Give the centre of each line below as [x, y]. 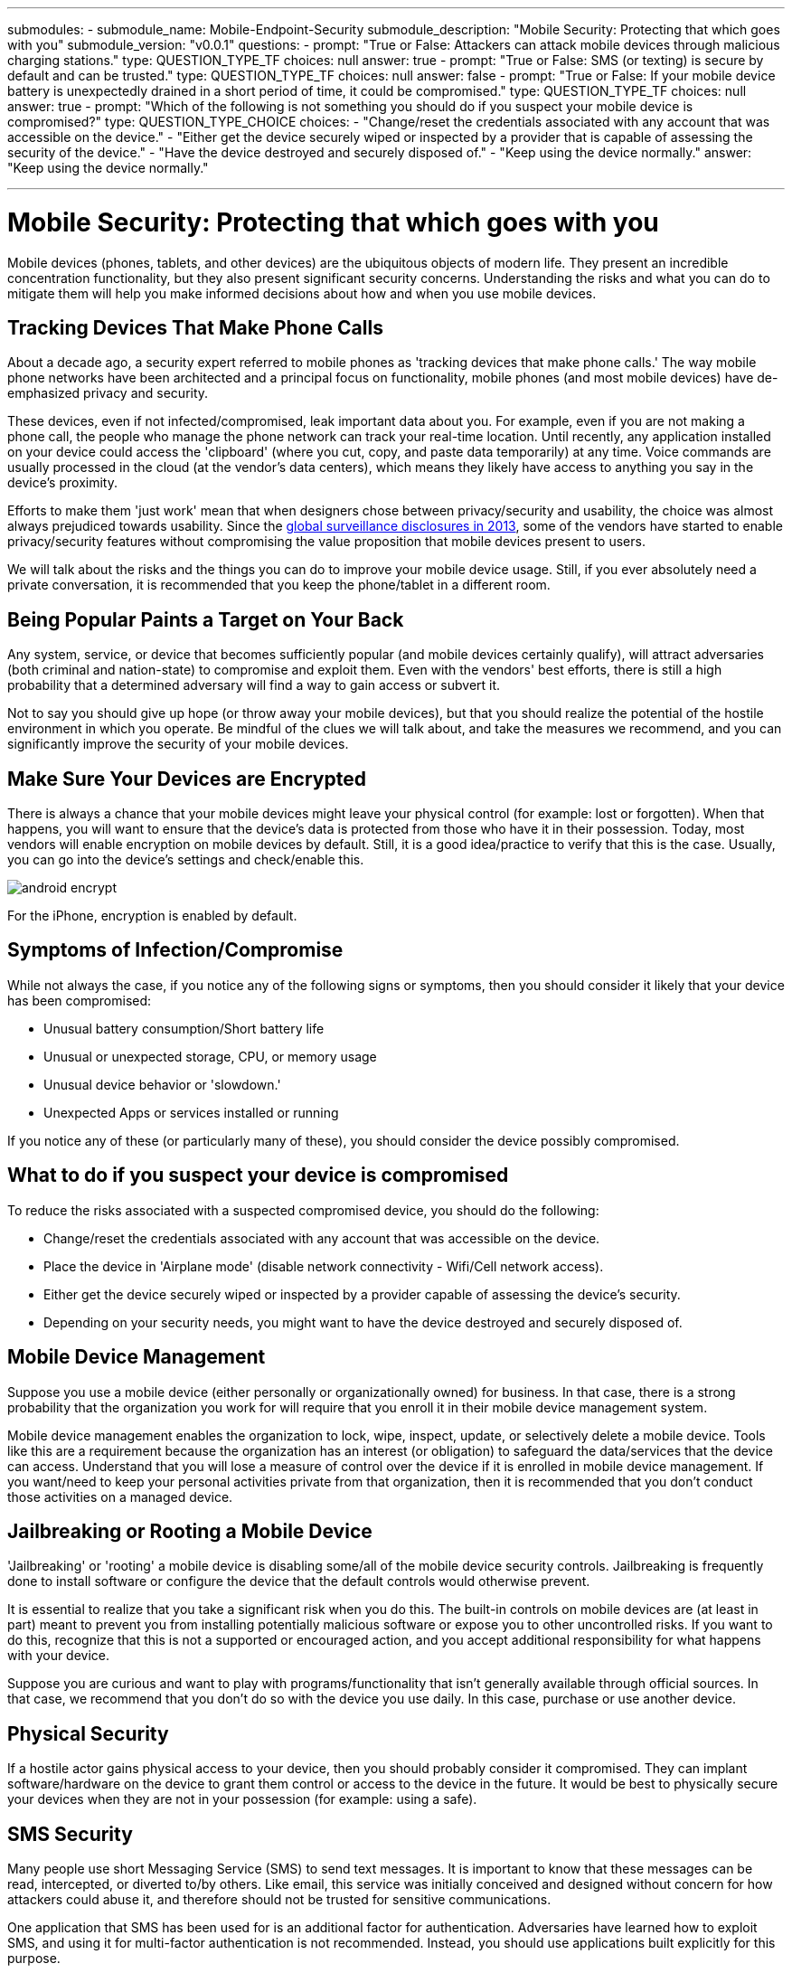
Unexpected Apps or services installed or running [191, 1112]
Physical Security [88, 1733]
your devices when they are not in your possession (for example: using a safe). [242, 1799]
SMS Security [70, 1834]
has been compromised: [80, 1000]
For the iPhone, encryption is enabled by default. [152, 916]
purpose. [34, 1959]
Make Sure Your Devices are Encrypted [187, 779]
